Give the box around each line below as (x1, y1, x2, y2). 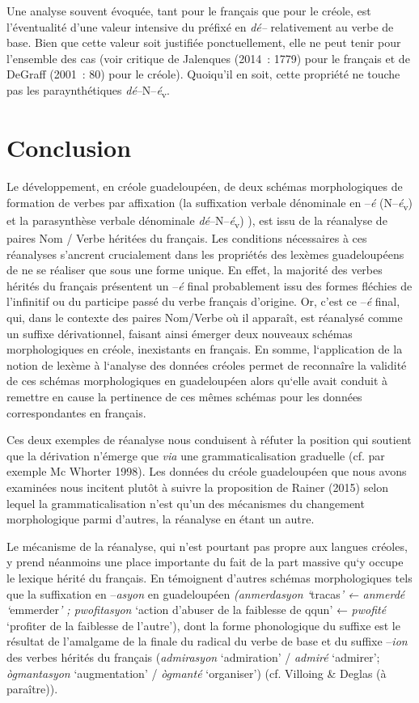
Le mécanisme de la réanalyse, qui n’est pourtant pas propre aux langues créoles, (6, 537, 408, 554)
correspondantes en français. (6, 404, 146, 421)
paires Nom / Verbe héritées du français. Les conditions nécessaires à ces (6, 230, 367, 247)
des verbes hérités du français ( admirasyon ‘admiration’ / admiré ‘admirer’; (6, 648, 380, 665)
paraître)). (6, 680, 58, 697)
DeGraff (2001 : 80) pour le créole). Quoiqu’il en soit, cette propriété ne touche (6, 66, 400, 83)
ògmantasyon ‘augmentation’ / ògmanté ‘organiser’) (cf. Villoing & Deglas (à (6, 664, 387, 681)
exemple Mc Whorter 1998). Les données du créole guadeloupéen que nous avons (6, 463, 407, 480)
